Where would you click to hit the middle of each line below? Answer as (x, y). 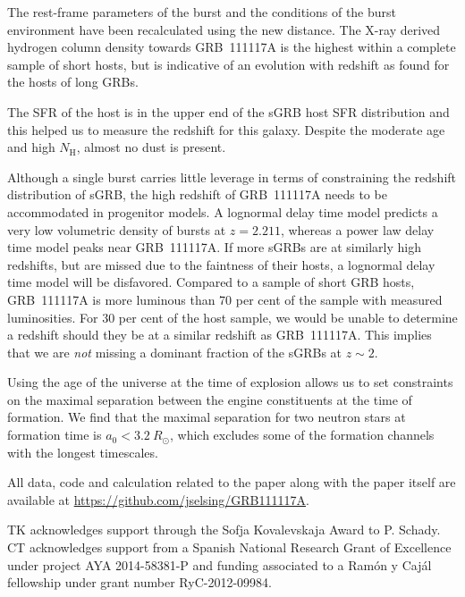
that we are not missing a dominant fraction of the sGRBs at (175, 352)
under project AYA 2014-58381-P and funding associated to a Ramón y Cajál (220, 564)
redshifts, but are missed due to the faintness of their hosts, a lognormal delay (221, 264)
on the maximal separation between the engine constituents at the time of (210, 399)
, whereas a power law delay (357, 229)
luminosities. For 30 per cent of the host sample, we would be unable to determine (232, 317)
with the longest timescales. (83, 452)
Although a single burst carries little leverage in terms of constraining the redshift (232, 177)
